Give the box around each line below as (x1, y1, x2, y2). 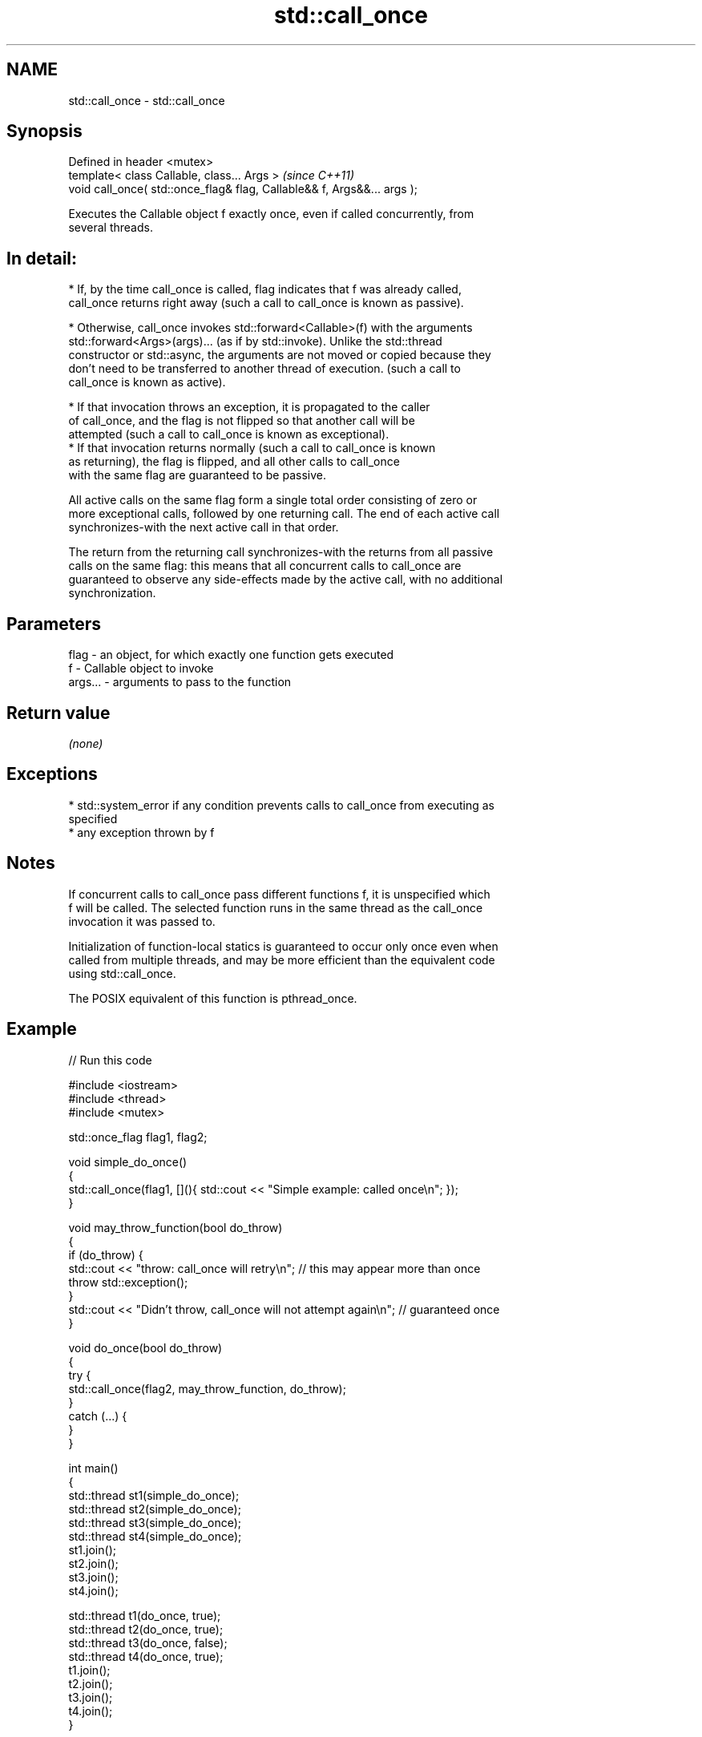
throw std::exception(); (68, 1274, 188, 1289)
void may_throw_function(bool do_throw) (68, 1220, 283, 1234)
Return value (6, 702, 111, 723)
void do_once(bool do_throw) (68, 1340, 223, 1355)
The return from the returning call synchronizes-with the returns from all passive (68, 545, 494, 559)
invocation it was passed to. (68, 914, 216, 928)
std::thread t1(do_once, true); (68, 1608, 221, 1622)
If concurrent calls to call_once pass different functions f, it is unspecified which (68, 887, 490, 901)
